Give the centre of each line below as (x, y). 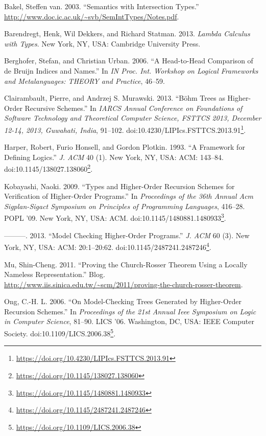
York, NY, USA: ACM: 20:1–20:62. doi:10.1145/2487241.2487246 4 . (108, 246)
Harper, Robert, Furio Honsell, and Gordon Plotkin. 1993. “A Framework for (125, 147)
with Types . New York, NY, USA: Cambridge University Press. (102, 43)
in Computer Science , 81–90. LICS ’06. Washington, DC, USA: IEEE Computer (129, 321)
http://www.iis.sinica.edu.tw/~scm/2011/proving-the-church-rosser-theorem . (124, 284)
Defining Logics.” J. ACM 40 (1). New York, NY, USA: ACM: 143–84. (114, 157)
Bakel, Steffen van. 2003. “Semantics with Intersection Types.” (102, 6)
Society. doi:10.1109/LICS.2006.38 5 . (60, 332)
